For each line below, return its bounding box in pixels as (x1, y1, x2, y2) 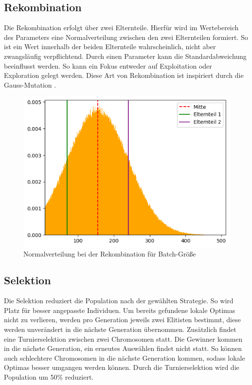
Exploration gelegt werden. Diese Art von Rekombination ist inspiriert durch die (4, 70, 244, 80)
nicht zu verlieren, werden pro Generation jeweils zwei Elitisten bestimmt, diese (4, 314, 241, 325)
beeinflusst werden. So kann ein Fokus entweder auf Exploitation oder (4, 60, 212, 71)
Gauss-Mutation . (4, 79, 56, 90)
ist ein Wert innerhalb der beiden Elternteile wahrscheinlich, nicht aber (4, 41, 216, 52)
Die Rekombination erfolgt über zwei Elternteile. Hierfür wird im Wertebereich (4, 22, 239, 33)
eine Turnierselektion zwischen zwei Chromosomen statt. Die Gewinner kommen (4, 333, 243, 344)
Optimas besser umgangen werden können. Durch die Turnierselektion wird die (4, 362, 239, 372)
